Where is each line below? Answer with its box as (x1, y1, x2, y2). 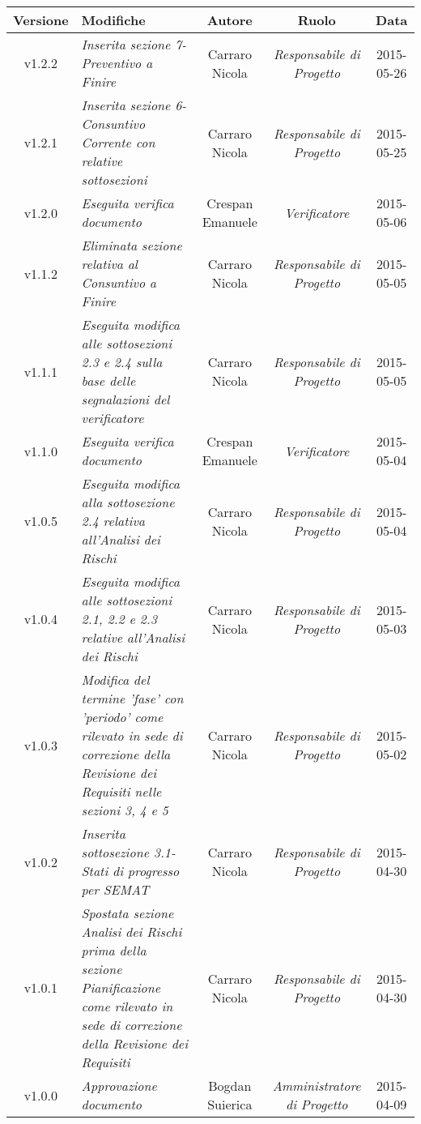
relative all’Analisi (81, 628, 185, 647)
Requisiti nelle (81, 782, 162, 801)
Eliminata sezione (81, 236, 182, 254)
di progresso (113, 861, 180, 880)
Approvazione (81, 1076, 157, 1095)
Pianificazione (81, 978, 161, 997)
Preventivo (81, 53, 142, 72)
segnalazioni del (81, 390, 170, 408)
